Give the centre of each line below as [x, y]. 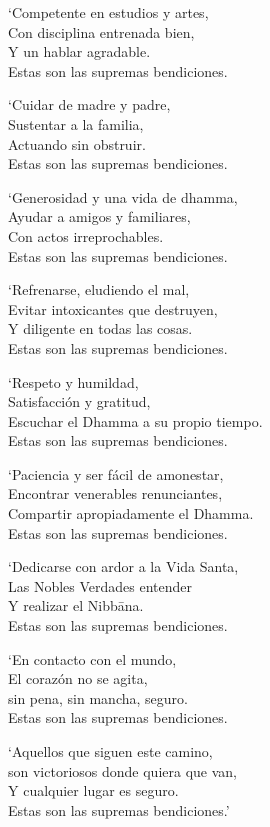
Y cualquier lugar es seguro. [93, 790]
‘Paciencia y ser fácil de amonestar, [116, 473]
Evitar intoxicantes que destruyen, [113, 308]
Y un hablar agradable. [79, 51]
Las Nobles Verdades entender [100, 585]
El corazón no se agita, [78, 678]
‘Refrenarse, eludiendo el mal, [99, 289]
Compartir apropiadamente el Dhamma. [131, 513]
